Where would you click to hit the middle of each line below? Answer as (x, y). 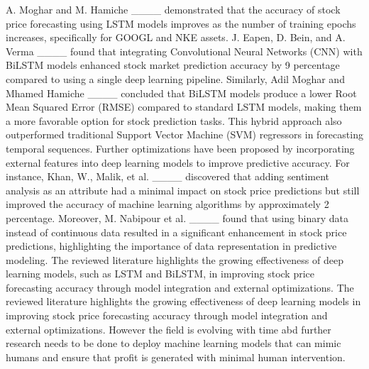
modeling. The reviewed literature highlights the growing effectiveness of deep (175, 259)
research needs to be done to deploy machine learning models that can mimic (174, 343)
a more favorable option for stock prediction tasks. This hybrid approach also (174, 120)
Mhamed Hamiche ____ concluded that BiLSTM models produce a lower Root (181, 93)
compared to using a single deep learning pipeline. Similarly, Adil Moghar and (175, 78)
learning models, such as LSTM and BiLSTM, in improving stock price (160, 274)
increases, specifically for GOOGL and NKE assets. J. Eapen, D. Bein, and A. (176, 37)
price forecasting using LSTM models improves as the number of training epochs (181, 23)
